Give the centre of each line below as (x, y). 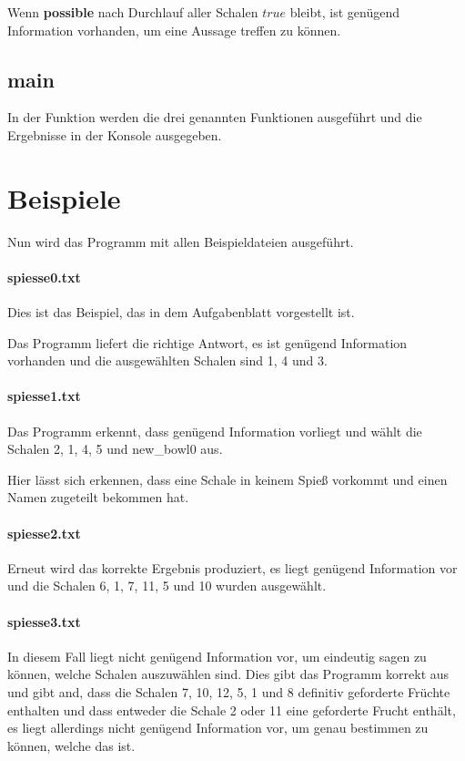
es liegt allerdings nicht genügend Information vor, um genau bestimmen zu (218, 728)
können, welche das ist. (71, 745)
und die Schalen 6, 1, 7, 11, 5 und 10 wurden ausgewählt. (167, 586)
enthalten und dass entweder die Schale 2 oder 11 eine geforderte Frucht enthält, (232, 710)
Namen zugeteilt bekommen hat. (98, 497)
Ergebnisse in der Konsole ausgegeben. (115, 134)
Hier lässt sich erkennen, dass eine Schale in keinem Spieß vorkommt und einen (227, 479)
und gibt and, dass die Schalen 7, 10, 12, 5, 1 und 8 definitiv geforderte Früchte (229, 692)
